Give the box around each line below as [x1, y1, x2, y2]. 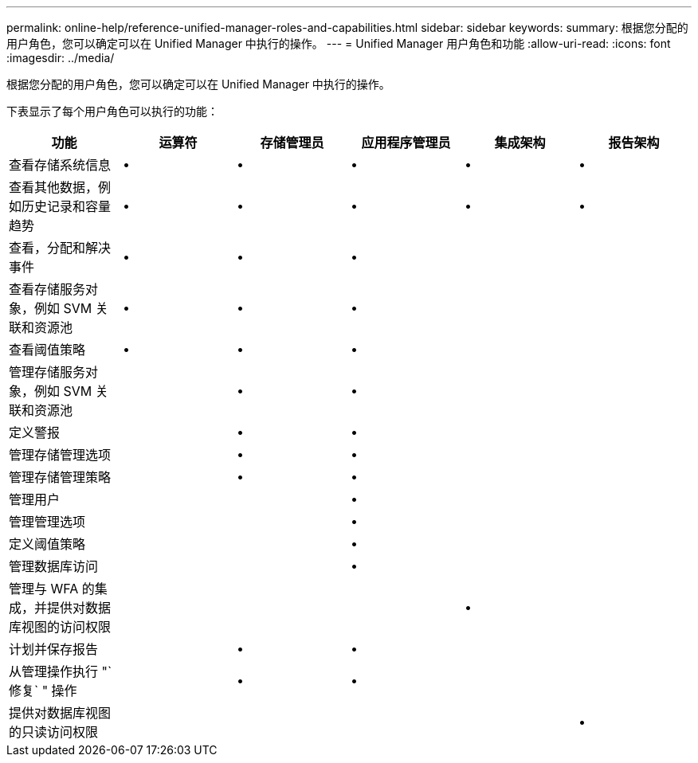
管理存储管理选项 [9, 447, 112, 463]
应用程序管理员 [361, 135, 451, 151]
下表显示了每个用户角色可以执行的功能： [6, 104, 218, 118]
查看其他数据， [9, 179, 99, 195]
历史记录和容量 [22, 198, 112, 214]
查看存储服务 [9, 281, 86, 297]
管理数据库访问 [9, 558, 99, 574]
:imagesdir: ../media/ [6, 51, 115, 65]
